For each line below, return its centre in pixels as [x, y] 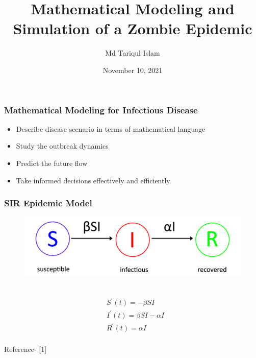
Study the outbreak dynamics [62, 146]
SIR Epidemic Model [48, 203]
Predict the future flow [52, 163]
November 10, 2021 [133, 70]
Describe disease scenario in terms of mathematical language [111, 128]
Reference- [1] [25, 349]
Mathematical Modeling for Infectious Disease [101, 110]
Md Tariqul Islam [133, 53]
